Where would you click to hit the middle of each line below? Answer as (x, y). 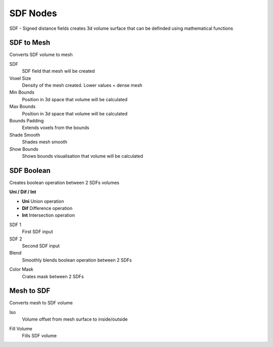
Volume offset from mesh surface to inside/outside (75, 319)
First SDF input (37, 232)
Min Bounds (22, 92)
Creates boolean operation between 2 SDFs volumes (64, 183)
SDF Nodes (33, 13)
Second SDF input (41, 246)
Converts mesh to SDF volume (41, 303)
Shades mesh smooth (45, 142)
